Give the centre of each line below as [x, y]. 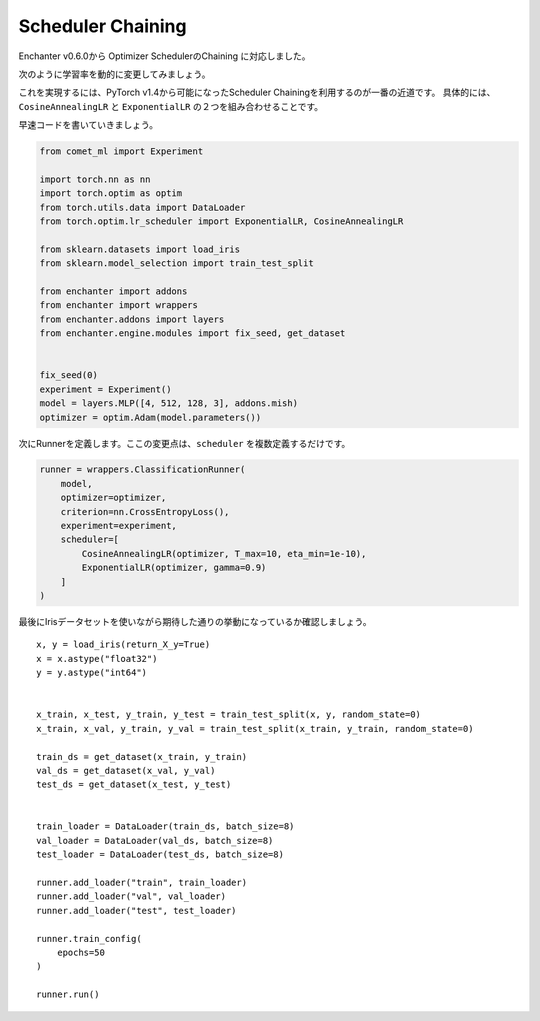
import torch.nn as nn [95, 179]
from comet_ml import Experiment [121, 151]
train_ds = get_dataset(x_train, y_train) [142, 756]
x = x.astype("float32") [97, 658]
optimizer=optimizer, [113, 498]
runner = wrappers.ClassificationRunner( [142, 469]
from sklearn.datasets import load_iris [139, 249]
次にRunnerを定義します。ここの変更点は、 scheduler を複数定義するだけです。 [184, 443]
